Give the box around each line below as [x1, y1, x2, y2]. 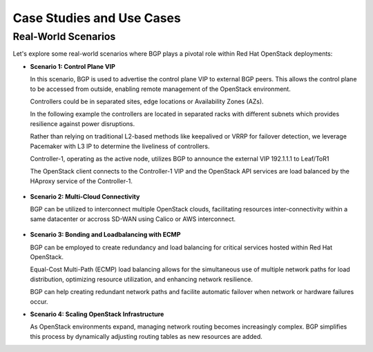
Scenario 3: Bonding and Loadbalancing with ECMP [30, 231, 181, 239]
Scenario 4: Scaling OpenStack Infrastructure [30, 310, 164, 318]
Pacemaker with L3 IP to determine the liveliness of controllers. [30, 142, 210, 150]
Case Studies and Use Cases [12, 10, 181, 25]
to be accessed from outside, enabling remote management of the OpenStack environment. [30, 85, 291, 93]
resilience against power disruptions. [30, 119, 135, 127]
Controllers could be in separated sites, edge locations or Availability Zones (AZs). [30, 97, 264, 105]
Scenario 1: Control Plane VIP [30, 62, 115, 70]
